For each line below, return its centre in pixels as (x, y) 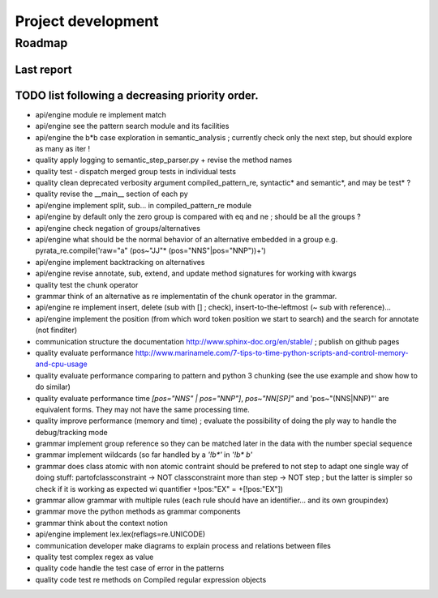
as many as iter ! (63, 148)
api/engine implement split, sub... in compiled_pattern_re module (143, 205)
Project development (87, 21)
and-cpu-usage (62, 364)
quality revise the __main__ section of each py (112, 194)
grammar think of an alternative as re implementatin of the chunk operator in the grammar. (186, 296)
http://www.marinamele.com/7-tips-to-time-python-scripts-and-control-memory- (272, 352)
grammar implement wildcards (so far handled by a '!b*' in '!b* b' (144, 455)
